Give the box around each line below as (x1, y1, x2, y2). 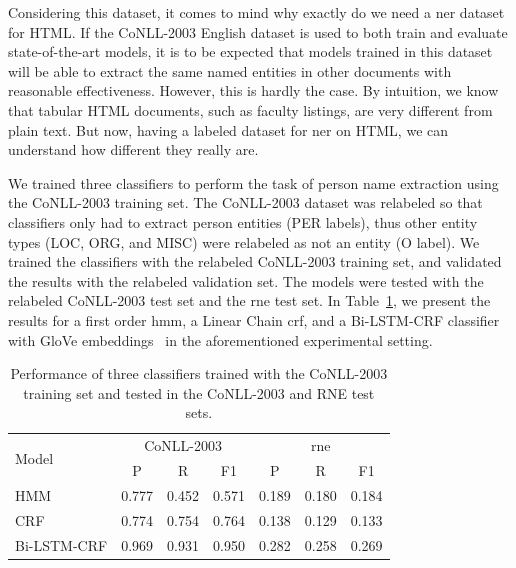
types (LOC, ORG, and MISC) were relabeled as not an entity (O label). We (8, 231, 480, 252)
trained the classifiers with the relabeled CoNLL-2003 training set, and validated (8, 251, 502, 272)
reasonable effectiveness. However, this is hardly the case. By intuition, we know (8, 80, 499, 101)
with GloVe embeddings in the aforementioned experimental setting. (8, 329, 433, 350)
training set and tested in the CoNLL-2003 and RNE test (23, 382, 375, 403)
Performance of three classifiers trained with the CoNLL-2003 (10, 363, 388, 384)
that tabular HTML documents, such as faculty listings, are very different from (8, 99, 493, 120)
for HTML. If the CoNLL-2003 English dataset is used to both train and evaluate (8, 21, 508, 42)
